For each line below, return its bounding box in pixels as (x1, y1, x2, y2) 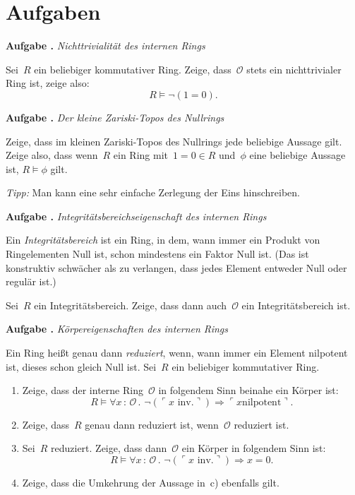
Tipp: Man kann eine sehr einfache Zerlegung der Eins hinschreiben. (6, 185, 300, 200)
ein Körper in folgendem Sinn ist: (181, 441, 326, 455)
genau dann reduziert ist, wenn (85, 417, 219, 431)
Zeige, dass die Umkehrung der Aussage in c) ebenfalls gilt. (22, 475, 279, 489)
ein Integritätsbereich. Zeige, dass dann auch (34, 297, 227, 312)
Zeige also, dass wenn (6, 148, 98, 162)
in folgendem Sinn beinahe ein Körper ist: (158, 383, 339, 398)
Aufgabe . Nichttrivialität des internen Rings (6, 38, 205, 53)
